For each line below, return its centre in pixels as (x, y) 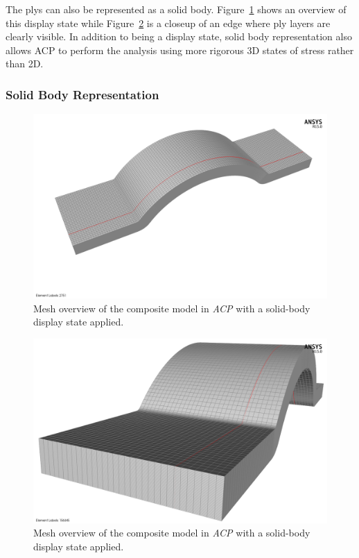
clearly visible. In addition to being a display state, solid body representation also (179, 36)
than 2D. (25, 64)
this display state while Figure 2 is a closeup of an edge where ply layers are (168, 23)
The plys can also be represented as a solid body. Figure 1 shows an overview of (176, 9)
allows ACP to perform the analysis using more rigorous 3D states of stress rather (180, 50)
